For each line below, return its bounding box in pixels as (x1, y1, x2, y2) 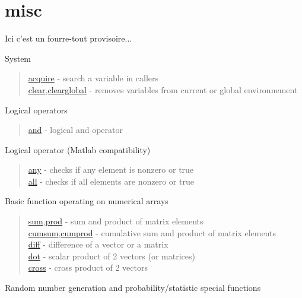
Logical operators (5, 103, 68, 116)
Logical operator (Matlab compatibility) (5, 143, 151, 156)
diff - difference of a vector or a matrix (28, 238, 169, 251)
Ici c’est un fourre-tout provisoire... (5, 32, 132, 45)
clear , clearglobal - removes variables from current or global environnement (28, 83, 298, 96)
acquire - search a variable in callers (28, 72, 159, 84)
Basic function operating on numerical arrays (5, 195, 169, 207)
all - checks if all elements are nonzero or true (28, 175, 194, 187)
